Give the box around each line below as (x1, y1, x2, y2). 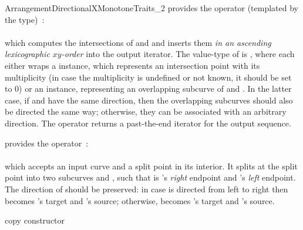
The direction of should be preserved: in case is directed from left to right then (5, 182, 288, 195)
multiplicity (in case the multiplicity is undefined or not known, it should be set (5, 71, 292, 83)
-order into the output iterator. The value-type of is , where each (61, 48, 295, 60)
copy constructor (5, 214, 65, 226)
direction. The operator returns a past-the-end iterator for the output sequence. (5, 116, 291, 129)
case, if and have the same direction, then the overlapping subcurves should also (5, 94, 293, 106)
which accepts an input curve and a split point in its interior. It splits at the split (5, 159, 298, 172)
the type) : (5, 13, 45, 25)
